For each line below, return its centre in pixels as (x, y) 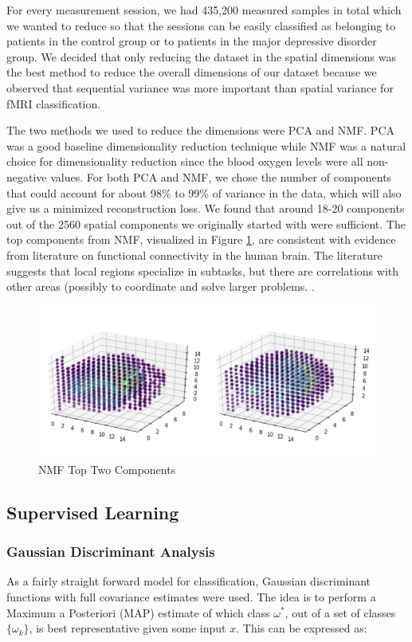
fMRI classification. (54, 103)
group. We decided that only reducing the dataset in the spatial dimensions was (201, 56)
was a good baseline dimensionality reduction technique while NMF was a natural (206, 145)
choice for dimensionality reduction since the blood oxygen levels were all (185, 161)
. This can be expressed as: (302, 628)
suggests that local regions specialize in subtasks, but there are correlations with (203, 270)
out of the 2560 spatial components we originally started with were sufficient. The (206, 223)
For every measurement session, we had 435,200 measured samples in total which (204, 10)
